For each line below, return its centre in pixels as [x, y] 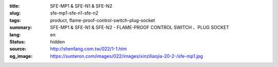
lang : [15, 35]
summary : [21, 28]
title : [15, 6]
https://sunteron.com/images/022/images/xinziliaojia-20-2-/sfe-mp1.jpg [127, 56]
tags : [15, 20]
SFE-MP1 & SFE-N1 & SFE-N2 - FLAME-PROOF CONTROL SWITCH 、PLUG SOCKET [140, 28]
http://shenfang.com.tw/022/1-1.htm [89, 49]
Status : [18, 41]
